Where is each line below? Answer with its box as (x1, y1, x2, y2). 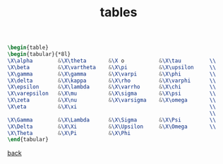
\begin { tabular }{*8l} (7, 51, 71, 58)
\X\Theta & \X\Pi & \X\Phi (7, 129, 131, 136)
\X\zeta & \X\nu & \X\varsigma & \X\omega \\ (7, 97, 217, 104)
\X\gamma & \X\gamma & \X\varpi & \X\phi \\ (7, 70, 217, 78)
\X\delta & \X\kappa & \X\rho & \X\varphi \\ (7, 77, 217, 84)
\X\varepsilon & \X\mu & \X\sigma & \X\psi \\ (7, 90, 217, 98)
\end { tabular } (7, 136, 49, 143)
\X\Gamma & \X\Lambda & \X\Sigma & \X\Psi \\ (7, 116, 217, 124)
